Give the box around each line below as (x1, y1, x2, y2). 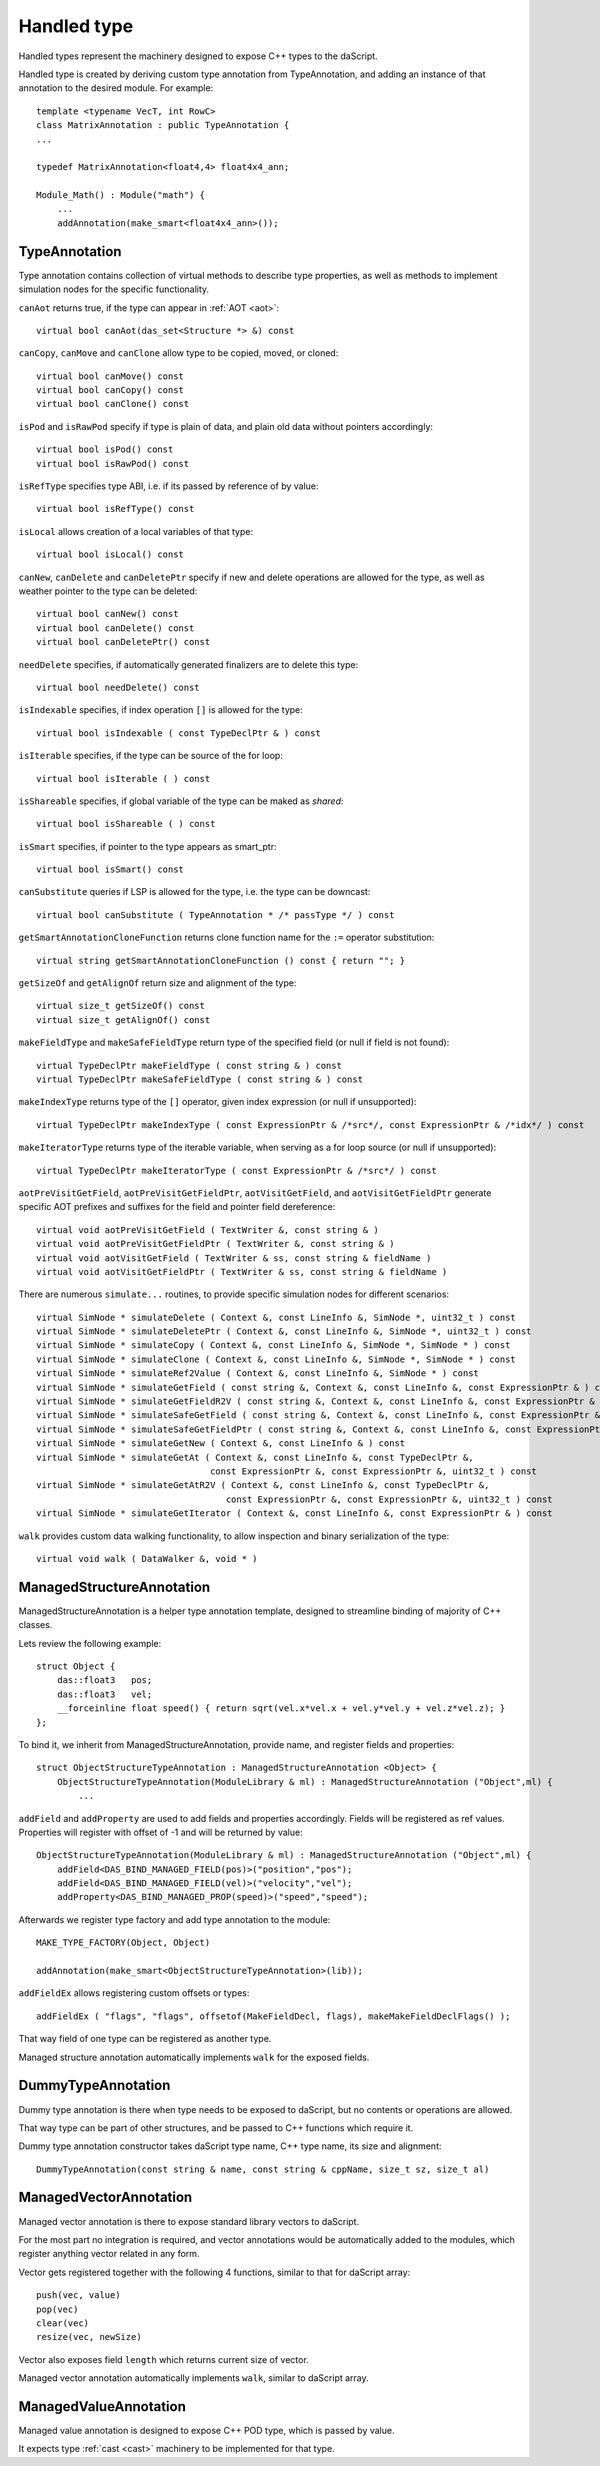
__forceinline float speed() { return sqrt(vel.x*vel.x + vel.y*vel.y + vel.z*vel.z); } (56, 1703, 506, 1714)
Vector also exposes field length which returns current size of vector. (18, 2353, 309, 2365)
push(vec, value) (36, 2290, 121, 2301)
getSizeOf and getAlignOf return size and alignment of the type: (18, 977, 297, 989)
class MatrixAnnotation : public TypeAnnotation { (36, 120, 290, 131)
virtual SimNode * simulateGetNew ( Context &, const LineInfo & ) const (36, 1438, 406, 1449)
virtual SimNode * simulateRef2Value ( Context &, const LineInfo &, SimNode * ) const (36, 1368, 480, 1379)
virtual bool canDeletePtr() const (36, 636, 211, 648)
